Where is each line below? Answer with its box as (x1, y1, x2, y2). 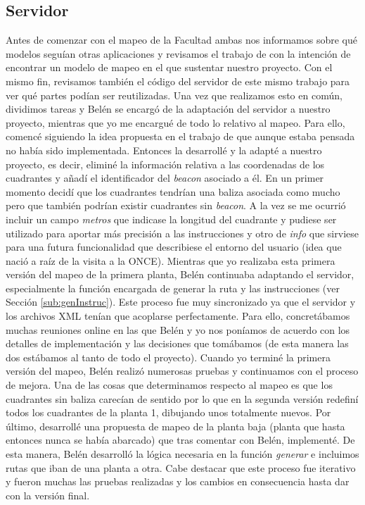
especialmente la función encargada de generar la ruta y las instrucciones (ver (6, 280, 340, 295)
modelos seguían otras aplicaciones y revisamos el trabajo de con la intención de (6, 46, 351, 61)
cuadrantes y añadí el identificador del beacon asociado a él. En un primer (6, 170, 324, 185)
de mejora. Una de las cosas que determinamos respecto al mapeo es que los (6, 378, 333, 392)
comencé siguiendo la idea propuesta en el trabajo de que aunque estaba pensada (6, 129, 355, 144)
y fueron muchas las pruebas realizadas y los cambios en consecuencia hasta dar (6, 474, 350, 489)
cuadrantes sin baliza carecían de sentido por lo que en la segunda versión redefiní (6, 391, 359, 406)
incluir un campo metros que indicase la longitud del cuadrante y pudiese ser (6, 211, 337, 226)
